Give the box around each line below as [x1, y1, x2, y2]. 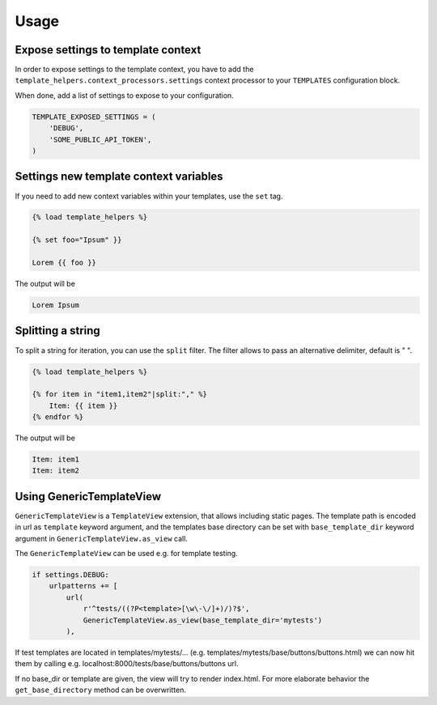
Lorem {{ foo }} [32, 258, 97, 267]
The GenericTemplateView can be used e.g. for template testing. [15, 549, 238, 558]
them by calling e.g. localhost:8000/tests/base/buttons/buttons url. [15, 659, 239, 669]
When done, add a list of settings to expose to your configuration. [15, 90, 234, 100]
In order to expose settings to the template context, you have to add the [15, 65, 254, 74]
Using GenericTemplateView [15, 490, 162, 503]
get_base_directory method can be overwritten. [15, 685, 186, 695]
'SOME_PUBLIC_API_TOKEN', [49, 134, 152, 144]
